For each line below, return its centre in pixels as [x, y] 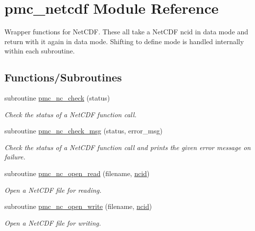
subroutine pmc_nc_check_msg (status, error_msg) [83, 131]
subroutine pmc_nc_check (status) [57, 98]
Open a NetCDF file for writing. [53, 222]
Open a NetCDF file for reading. [53, 190]
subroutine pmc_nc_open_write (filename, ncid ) [78, 206]
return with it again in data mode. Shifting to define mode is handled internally [124, 41]
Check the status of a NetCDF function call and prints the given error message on [128, 147]
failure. [15, 157]
